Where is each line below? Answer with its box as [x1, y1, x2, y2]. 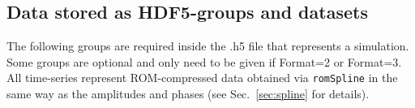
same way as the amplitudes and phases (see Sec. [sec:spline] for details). [6, 85, 370, 102]
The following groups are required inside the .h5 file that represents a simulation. [6, 37, 409, 54]
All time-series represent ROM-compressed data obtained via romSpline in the [6, 69, 398, 86]
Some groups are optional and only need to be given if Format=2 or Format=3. [6, 53, 402, 70]
